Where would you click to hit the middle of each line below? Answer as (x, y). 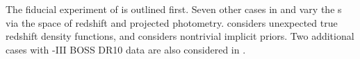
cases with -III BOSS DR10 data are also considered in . (126, 49)
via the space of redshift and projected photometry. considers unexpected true (172, 22)
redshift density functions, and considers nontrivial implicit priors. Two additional (180, 36)
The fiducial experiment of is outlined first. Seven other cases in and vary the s (174, 9)
